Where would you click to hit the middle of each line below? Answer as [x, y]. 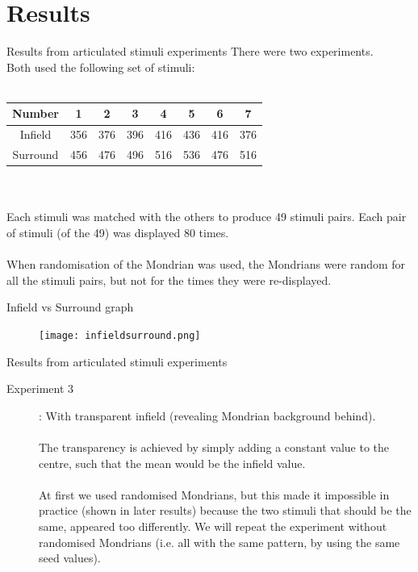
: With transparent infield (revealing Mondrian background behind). [207, 415]
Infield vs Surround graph [70, 307]
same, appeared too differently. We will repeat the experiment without [213, 526]
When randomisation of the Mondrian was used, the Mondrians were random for [206, 264]
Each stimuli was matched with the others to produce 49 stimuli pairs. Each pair [207, 217]
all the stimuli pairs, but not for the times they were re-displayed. [169, 280]
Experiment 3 [40, 388]
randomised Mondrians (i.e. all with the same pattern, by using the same [219, 542]
